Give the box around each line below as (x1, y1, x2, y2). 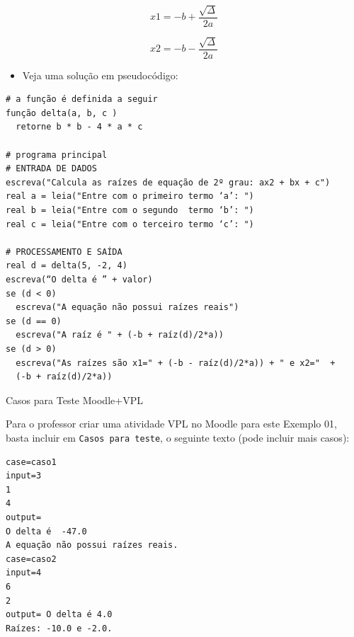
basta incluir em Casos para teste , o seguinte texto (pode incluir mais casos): (6, 430, 350, 444)
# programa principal (6, 149, 108, 160)
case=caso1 (6, 457, 57, 467)
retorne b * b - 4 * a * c (16, 122, 143, 132)
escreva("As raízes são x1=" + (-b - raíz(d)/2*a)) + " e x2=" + (16, 357, 336, 368)
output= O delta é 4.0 (6, 609, 113, 620)
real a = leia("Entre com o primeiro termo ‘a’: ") (6, 191, 254, 202)
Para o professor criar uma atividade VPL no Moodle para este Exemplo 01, (6, 416, 337, 431)
